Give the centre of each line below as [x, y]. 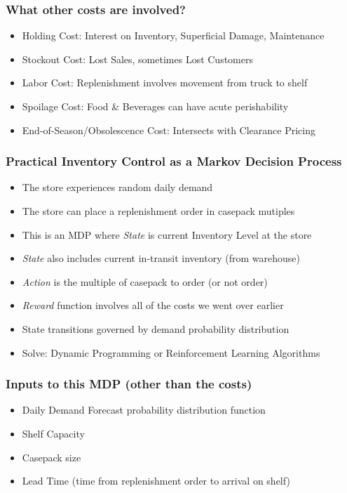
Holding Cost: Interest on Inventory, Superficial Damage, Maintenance [173, 35]
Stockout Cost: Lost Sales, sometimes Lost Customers [137, 59]
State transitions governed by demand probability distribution [156, 328]
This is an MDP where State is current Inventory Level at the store [167, 234]
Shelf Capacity [53, 433]
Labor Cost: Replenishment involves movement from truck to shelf [165, 83]
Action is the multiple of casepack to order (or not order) [145, 281]
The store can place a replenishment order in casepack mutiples [158, 211]
